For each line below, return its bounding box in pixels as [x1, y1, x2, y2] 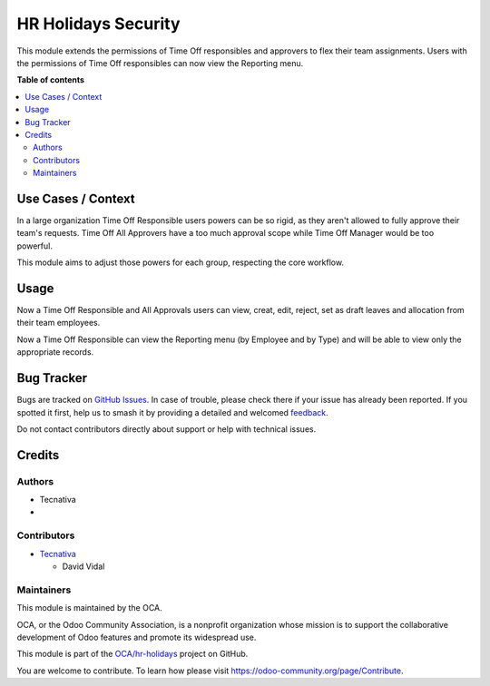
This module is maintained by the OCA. [16, 603, 162, 613]
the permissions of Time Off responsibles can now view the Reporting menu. [16, 57, 304, 68]
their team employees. [16, 318, 101, 328]
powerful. [16, 240, 54, 251]
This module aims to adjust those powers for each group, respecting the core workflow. [16, 257, 345, 268]
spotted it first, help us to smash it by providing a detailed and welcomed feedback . [16, 407, 328, 417]
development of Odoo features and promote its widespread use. [16, 632, 257, 642]
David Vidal [62, 561, 105, 572]
